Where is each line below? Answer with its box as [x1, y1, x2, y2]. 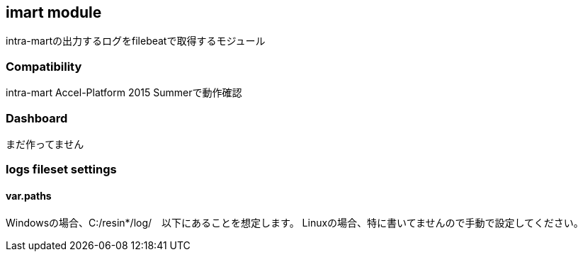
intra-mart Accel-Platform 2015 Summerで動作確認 [6, 86, 242, 99]
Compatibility [6, 59, 82, 74]
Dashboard [6, 110, 68, 125]
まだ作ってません [6, 137, 84, 150]
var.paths [6, 189, 52, 202]
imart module [6, 4, 102, 21]
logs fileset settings [6, 162, 117, 177]
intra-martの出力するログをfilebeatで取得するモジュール [6, 35, 266, 47]
